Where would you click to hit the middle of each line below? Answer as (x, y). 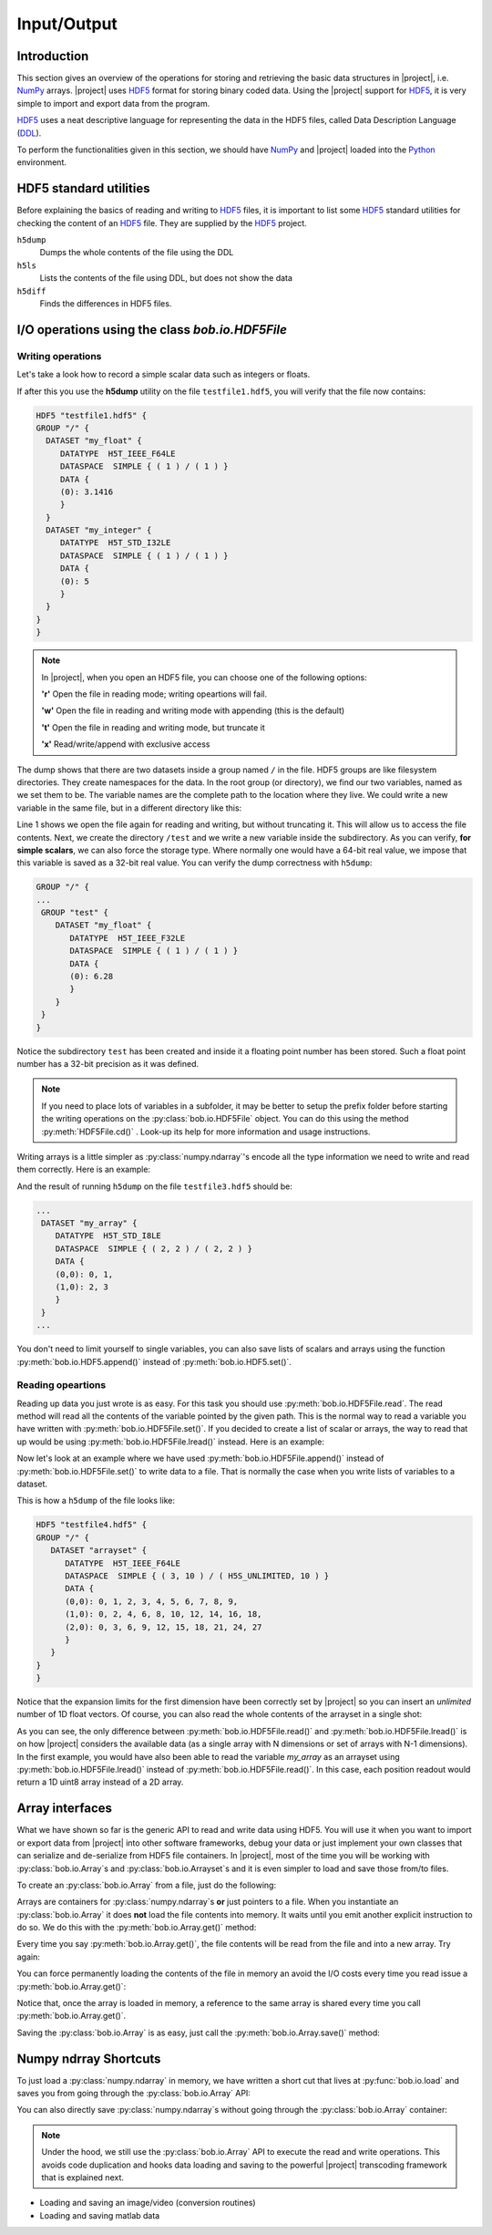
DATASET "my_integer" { (99, 530)
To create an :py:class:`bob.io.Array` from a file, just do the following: (147, 1885)
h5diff (31, 291)
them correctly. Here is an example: (83, 1169)
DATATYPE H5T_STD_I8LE (108, 1236)
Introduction (53, 56)
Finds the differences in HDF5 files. (106, 304)
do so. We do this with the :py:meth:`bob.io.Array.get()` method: (137, 1928)
